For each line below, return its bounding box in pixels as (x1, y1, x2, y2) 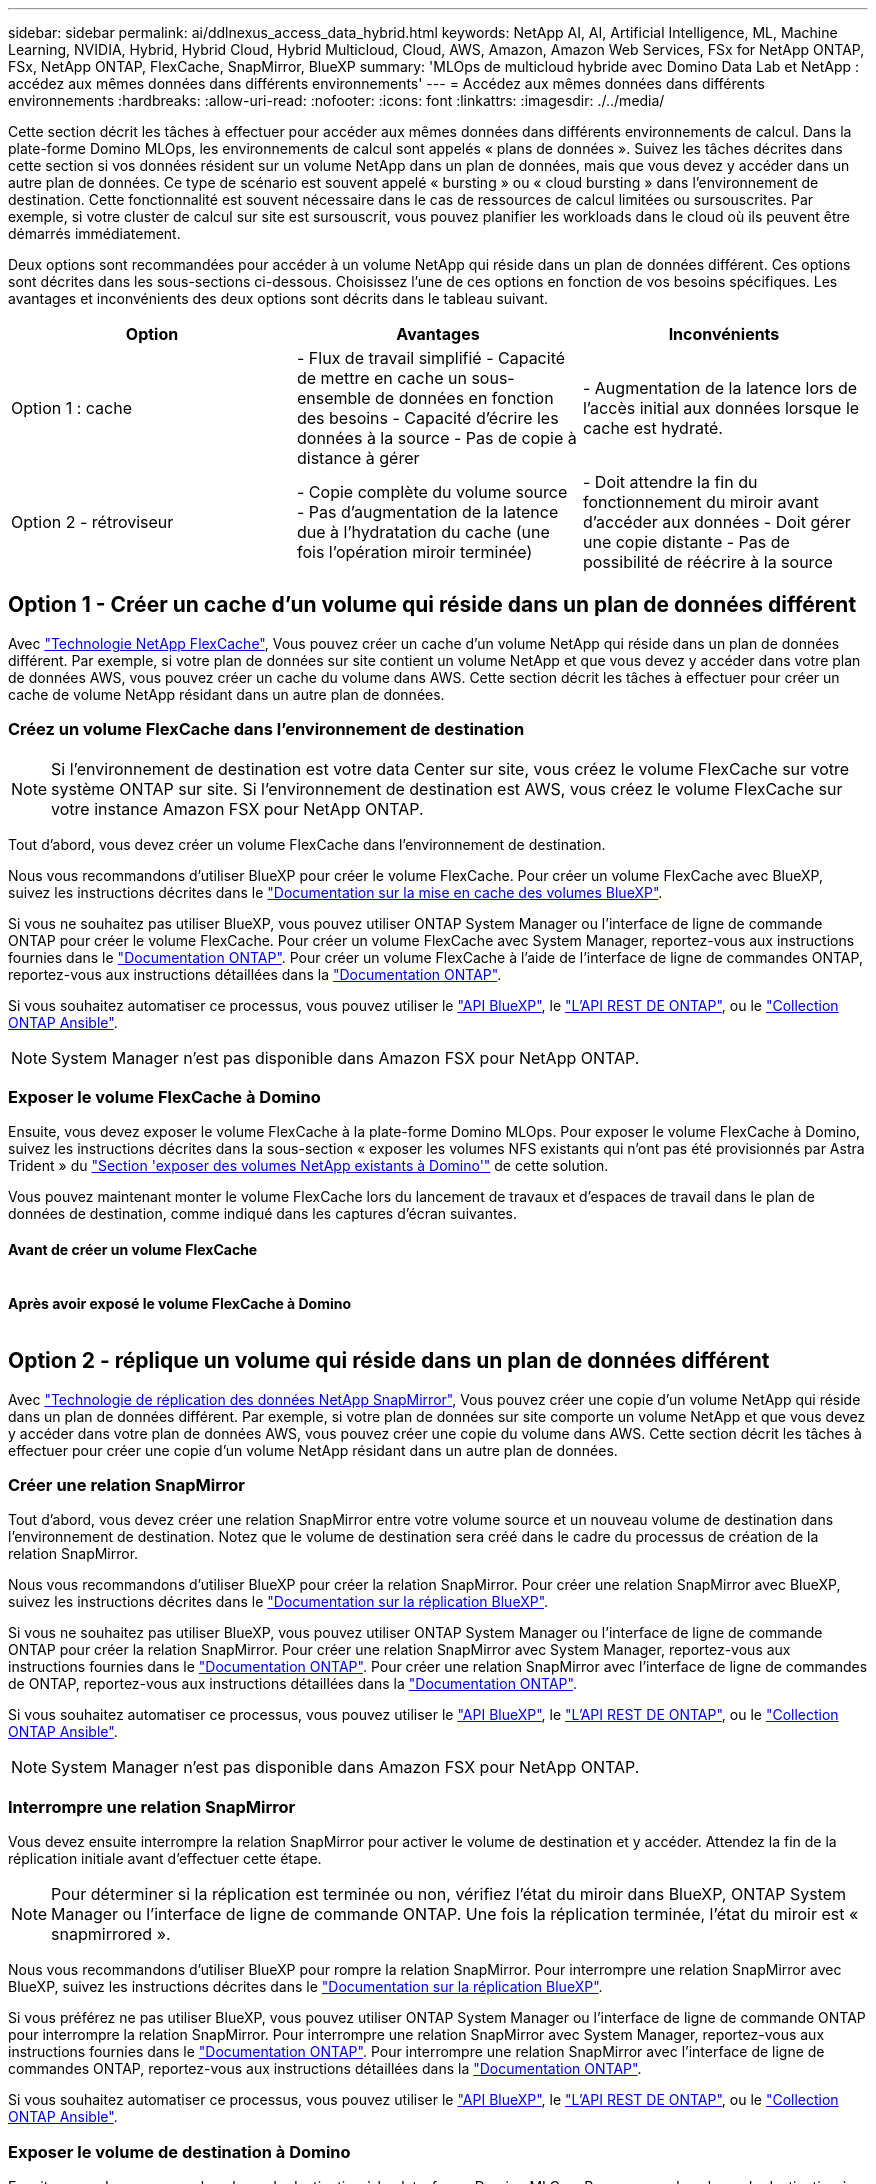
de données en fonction (375, 388, 554, 408)
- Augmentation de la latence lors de (582, 378, 858, 398)
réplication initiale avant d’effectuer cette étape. (8, 1850, 322, 1868)
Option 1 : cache (11, 398, 133, 418)
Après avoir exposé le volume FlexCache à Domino (8, 1295, 352, 1313)
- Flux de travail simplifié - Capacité (296, 348, 566, 368)
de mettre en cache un (296, 368, 467, 388)
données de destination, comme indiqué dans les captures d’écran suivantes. (8, 1205, 517, 1223)
